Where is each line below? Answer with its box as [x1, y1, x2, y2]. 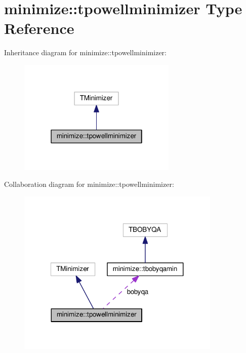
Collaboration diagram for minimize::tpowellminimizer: [4, 179, 174, 189]
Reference [4, 18, 74, 38]
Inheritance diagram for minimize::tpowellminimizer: [4, 47, 167, 58]
